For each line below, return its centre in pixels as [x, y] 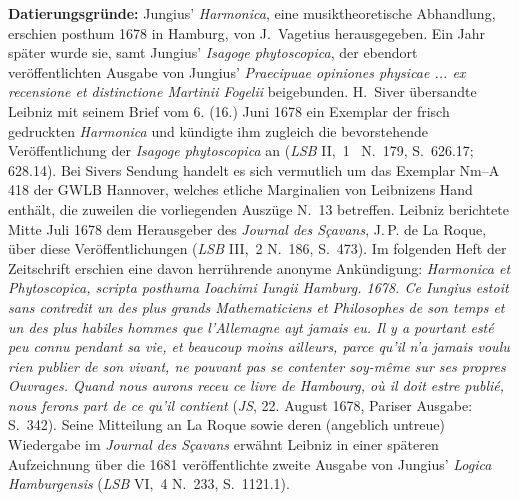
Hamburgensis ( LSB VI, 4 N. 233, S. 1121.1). [149, 483]
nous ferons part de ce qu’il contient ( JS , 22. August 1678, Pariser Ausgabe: [240, 404]
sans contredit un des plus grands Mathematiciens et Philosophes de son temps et [256, 306]
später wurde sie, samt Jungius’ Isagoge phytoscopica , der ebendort [213, 52]
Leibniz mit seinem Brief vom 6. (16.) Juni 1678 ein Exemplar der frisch [229, 110]
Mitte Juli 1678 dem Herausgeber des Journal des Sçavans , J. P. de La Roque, [247, 228]
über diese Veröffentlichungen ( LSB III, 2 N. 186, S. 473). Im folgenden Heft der [257, 248]
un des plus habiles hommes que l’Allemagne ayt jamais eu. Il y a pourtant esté [251, 326]
